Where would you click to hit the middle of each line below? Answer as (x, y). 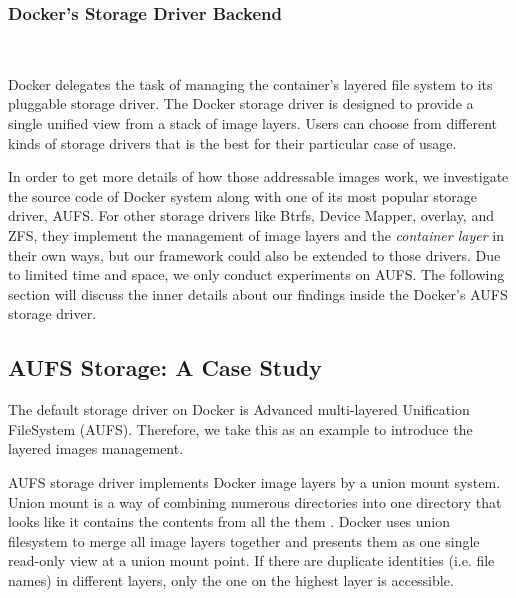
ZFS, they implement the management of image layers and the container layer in (256, 234)
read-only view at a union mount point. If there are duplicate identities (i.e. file (251, 560)
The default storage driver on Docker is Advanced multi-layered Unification (239, 409)
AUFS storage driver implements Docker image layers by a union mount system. (254, 481)
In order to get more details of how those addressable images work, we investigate (258, 176)
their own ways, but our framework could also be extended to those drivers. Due (254, 254)
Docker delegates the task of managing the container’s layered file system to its (250, 83)
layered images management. (96, 448)
